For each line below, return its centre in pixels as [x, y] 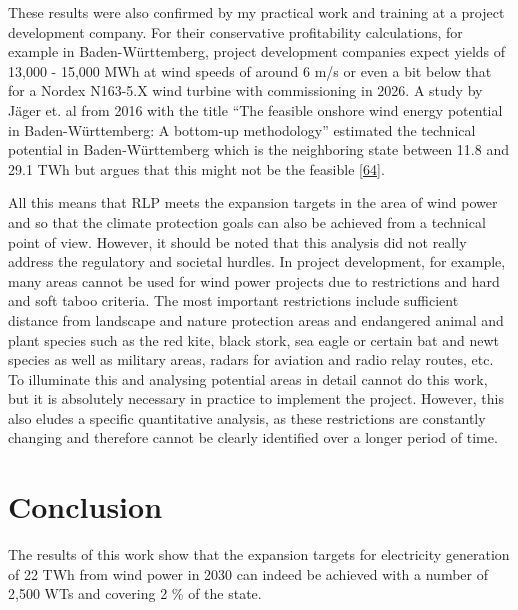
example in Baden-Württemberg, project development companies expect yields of [257, 51]
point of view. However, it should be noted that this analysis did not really [237, 241]
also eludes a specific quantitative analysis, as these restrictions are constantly [247, 417]
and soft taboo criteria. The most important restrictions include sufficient [233, 300]
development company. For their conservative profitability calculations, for [235, 31]
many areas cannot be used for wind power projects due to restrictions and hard [254, 280]
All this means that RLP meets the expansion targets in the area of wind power [253, 202]
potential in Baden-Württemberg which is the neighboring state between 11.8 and [258, 149]
